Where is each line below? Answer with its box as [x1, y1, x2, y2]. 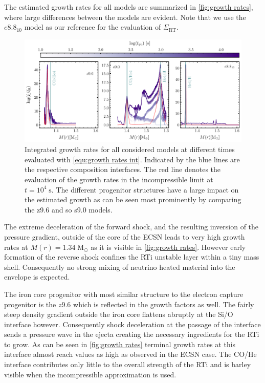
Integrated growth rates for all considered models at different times [25, 144, 235, 155]
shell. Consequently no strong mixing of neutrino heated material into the [4, 261, 235, 272]
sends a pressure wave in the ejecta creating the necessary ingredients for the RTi [4, 329, 259, 339]
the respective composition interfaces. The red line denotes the [25, 164, 221, 175]
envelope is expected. [4, 271, 70, 282]
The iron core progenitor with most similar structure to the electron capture [4, 288, 244, 299]
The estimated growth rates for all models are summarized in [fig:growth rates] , [4, 2, 253, 12]
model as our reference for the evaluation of [24, 22, 161, 32]
